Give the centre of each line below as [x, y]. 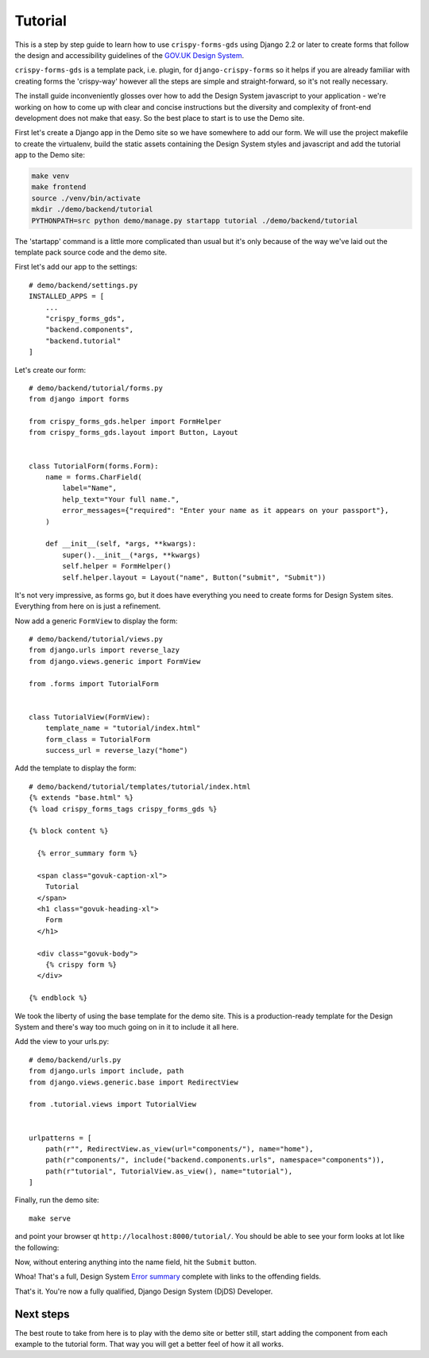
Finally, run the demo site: [57, 1200]
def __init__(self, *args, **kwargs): [121, 544]
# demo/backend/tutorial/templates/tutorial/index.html [140, 786]
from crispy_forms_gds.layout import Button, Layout [133, 433]
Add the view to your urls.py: [62, 1042]
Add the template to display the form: [75, 768]
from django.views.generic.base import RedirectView [133, 1082]
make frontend [59, 187]
